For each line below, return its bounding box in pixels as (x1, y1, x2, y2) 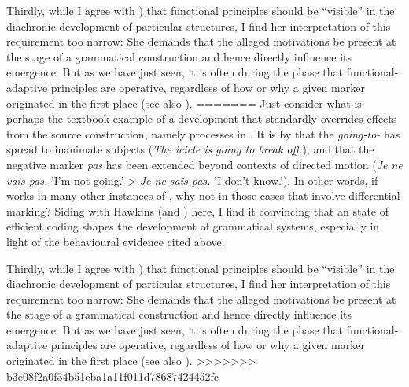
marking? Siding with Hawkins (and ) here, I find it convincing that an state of (6, 202, 389, 219)
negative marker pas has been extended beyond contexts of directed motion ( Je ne (6, 156, 403, 172)
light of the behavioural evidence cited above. (6, 233, 225, 249)
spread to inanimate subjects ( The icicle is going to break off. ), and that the (6, 141, 374, 157)
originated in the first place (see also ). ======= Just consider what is (6, 94, 362, 111)
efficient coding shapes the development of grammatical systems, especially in (6, 218, 380, 234)
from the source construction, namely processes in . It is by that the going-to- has (6, 125, 400, 142)
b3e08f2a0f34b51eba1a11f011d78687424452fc (6, 367, 219, 384)
